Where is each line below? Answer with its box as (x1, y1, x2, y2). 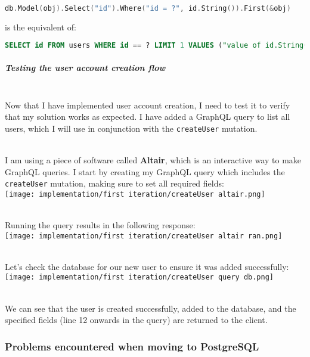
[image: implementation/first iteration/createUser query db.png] (5, 273, 274, 282)
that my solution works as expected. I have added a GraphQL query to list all (5, 110, 290, 123)
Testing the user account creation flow (5, 61, 166, 73)
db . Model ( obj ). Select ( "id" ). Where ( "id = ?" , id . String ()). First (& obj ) (5, 4, 291, 13)
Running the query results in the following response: (5, 219, 196, 231)
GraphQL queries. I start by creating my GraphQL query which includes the (5, 165, 285, 178)
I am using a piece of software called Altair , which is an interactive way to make (5, 153, 302, 166)
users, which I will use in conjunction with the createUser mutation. (5, 122, 258, 134)
